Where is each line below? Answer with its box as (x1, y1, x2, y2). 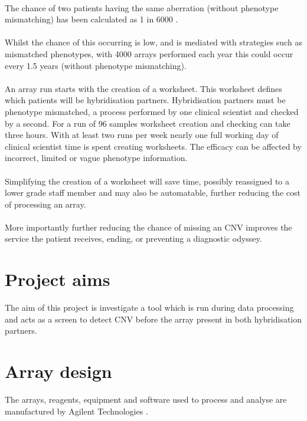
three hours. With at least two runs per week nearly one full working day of (5, 129, 279, 141)
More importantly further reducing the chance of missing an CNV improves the (5, 221, 292, 233)
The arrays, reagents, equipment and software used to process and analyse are (5, 393, 287, 406)
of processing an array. (5, 198, 86, 210)
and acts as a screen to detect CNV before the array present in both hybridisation (5, 313, 302, 325)
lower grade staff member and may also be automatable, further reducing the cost (5, 186, 301, 199)
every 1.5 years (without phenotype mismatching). (5, 59, 187, 71)
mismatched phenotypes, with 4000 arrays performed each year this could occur (5, 47, 293, 60)
